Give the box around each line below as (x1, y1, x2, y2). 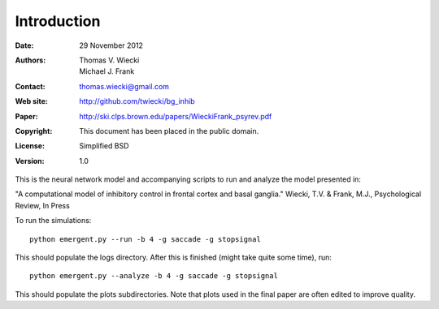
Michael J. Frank (79, 67, 135, 76)
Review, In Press (15, 200, 71, 210)
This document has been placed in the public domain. (79, 126, 259, 135)
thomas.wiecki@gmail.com (79, 81, 170, 91)
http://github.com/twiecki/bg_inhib (79, 97, 195, 106)
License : (15, 141, 45, 151)
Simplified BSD (79, 141, 129, 151)
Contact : (15, 81, 46, 91)
